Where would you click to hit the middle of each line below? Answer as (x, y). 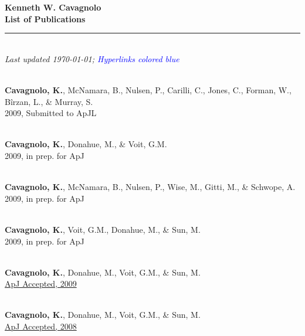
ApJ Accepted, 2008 (41, 326)
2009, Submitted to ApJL (51, 113)
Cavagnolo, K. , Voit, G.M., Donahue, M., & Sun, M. (103, 229)
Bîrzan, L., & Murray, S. (49, 101)
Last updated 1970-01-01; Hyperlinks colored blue (92, 58)
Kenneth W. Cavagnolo (53, 7)
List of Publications (45, 18)
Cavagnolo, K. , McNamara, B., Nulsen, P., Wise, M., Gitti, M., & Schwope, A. (150, 187)
